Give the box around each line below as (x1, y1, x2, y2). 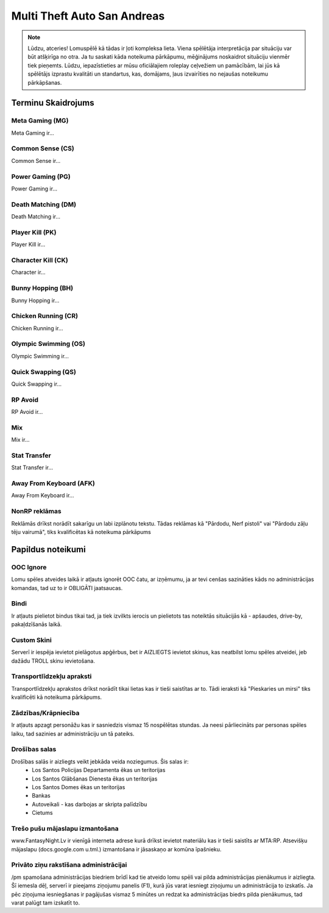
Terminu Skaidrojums (11, 98, 94, 108)
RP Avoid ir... (11, 408, 43, 416)
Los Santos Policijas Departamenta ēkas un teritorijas (32, 767, 166, 774)
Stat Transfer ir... (11, 464, 54, 471)
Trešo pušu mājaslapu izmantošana (11, 824, 119, 832)
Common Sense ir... (11, 157, 61, 164)
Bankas (32, 792, 51, 799)
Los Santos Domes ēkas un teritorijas (32, 784, 126, 790)
